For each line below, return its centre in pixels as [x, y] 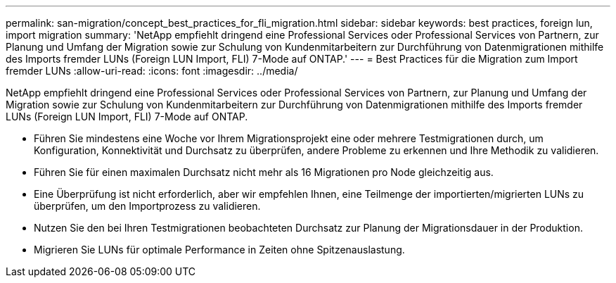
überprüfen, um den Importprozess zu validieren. [147, 206]
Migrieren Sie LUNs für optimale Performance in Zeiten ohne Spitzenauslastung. [219, 250]
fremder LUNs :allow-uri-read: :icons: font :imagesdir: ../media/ [152, 71]
